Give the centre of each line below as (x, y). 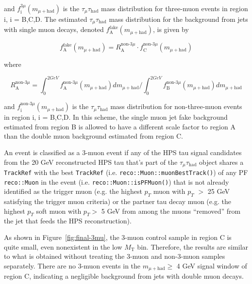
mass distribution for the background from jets (178, 19)
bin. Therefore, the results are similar (193, 246)
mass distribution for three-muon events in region (175, 8)
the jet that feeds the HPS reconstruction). (68, 221)
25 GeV (218, 191)
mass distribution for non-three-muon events (176, 106)
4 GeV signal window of (212, 265)
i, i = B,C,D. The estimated (46, 19)
